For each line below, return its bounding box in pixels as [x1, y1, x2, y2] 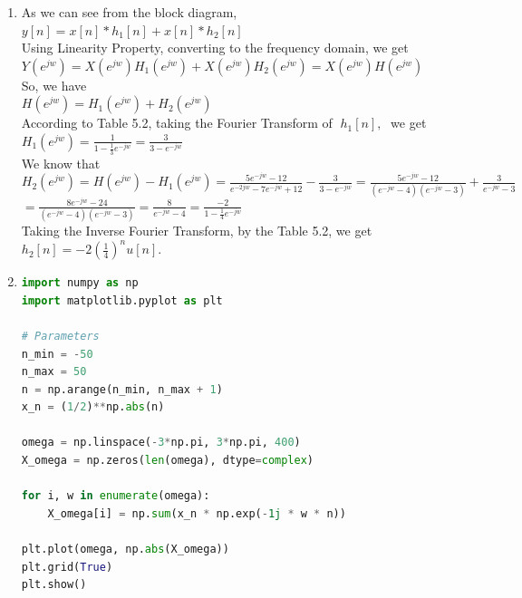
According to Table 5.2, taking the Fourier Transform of [21, 113, 333, 132]
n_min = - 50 [21, 347, 93, 361]
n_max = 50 [21, 365, 87, 379]
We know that [21, 153, 101, 172]
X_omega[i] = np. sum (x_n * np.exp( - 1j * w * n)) [47, 506, 346, 520]
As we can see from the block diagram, [21, 3, 237, 21]
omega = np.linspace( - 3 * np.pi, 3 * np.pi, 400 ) [21, 436, 301, 449]
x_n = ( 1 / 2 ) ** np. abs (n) [21, 400, 165, 414]
